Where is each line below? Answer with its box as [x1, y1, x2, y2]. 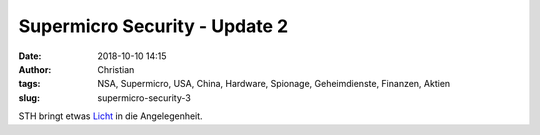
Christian [97, 63, 135, 75]
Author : [18, 63, 52, 75]
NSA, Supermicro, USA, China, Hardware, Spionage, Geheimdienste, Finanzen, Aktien [97, 78, 451, 90]
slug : [18, 91, 40, 104]
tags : [18, 78, 41, 90]
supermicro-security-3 [97, 91, 192, 104]
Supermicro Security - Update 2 [18, 15, 289, 37]
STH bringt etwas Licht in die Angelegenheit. [18, 110, 204, 122]
